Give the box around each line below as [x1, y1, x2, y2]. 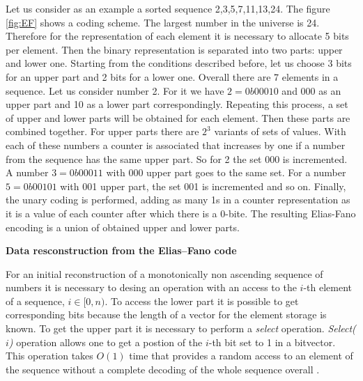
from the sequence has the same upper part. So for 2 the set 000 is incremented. [6, 151, 348, 166]
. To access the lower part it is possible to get [105, 293, 299, 308]
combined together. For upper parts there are [6, 124, 199, 139]
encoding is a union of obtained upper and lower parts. [6, 219, 240, 234]
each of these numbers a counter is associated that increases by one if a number [6, 137, 346, 152]
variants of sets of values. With [214, 124, 346, 139]
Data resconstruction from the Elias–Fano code [6, 243, 237, 258]
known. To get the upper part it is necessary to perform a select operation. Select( [6, 321, 356, 336]
